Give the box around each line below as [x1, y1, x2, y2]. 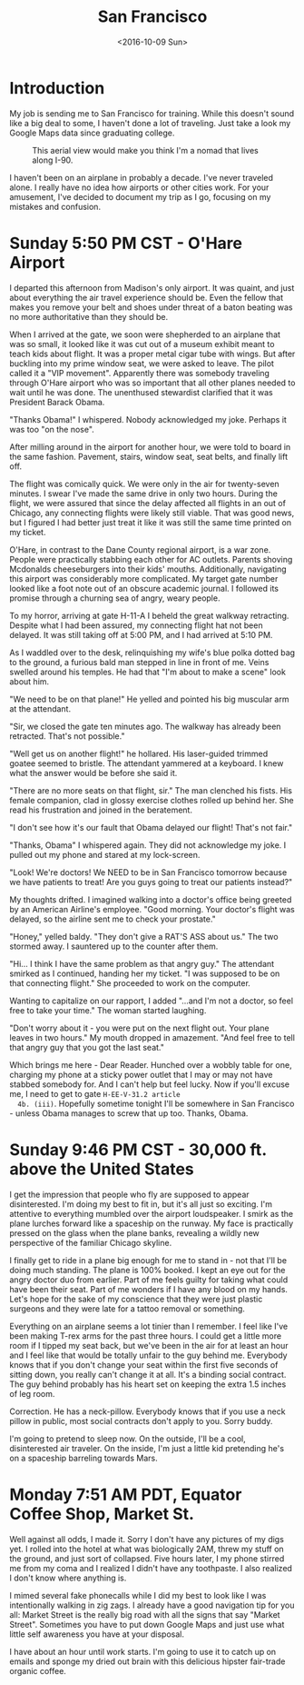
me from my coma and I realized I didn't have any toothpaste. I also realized [9, 1562, 293, 1573]
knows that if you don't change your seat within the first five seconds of [9, 1359, 279, 1370]
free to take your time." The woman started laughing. [9, 1004, 207, 1015]
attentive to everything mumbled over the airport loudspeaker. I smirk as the [9, 1208, 293, 1219]
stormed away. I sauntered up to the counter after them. [9, 941, 219, 952]
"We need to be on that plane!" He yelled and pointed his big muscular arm [9, 693, 289, 704]
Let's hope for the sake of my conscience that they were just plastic [9, 1293, 263, 1304]
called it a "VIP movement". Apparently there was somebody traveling [9, 367, 270, 378]
